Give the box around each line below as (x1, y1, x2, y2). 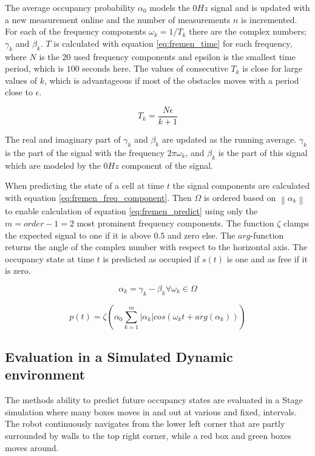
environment (5, 365, 86, 384)
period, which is (5, 62, 64, 75)
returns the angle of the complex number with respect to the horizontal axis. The (5, 240, 308, 253)
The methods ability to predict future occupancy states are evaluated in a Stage (5, 393, 303, 406)
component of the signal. (121, 158, 213, 171)
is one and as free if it (226, 252, 308, 265)
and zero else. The (168, 228, 235, 241)
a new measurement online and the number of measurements (5, 13, 231, 26)
